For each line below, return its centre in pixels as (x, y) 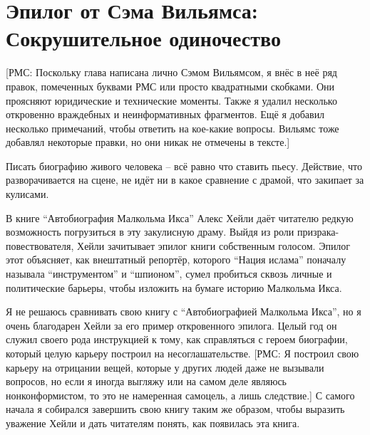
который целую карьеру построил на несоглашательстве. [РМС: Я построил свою (183, 353)
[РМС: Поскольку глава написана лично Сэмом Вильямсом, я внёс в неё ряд (171, 72)
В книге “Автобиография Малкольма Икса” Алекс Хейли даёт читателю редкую (180, 217)
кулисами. (27, 194)
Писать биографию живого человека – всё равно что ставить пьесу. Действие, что (184, 166)
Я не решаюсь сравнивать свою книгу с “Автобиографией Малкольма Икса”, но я (184, 311)
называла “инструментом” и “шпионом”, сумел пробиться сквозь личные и (169, 274)
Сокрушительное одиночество (143, 38)
